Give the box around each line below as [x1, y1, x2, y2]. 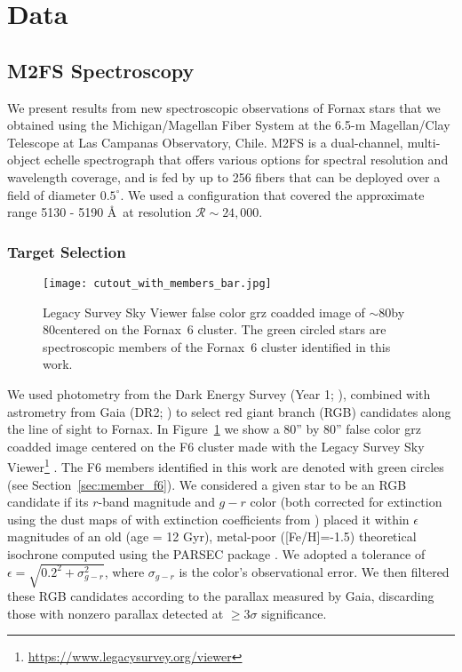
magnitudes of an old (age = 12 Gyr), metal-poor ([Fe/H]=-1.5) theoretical [7, 527, 417, 546]
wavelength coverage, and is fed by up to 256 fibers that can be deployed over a [7, 167, 441, 186]
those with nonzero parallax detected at [7, 604, 224, 622]
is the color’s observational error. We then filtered [179, 562, 450, 580]
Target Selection [7, 240, 126, 262]
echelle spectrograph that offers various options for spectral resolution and [44, 150, 449, 169]
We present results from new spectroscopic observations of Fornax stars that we [7, 98, 441, 116]
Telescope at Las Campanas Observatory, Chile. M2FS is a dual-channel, [7, 132, 403, 151]
